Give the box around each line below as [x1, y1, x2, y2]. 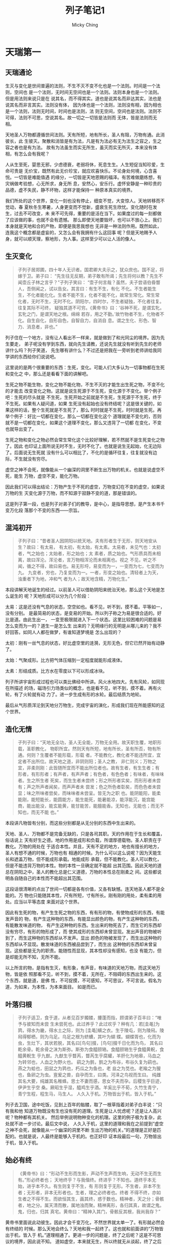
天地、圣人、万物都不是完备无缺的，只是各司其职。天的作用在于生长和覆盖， [5, 831, 165, 837]
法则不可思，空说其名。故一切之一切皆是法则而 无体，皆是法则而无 [18, 114, 157, 120]
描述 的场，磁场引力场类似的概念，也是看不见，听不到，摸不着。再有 [14, 685, 157, 691]
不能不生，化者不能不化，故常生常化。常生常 [66, 292, 160, 298]
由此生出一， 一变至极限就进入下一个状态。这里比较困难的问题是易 [22, 617, 162, 623]
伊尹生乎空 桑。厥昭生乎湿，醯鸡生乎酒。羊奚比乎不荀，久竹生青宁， [17, 1084, 161, 1090]
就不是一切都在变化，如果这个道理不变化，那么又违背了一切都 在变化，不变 [5, 420, 162, 426]
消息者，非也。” [26, 324, 58, 330]
